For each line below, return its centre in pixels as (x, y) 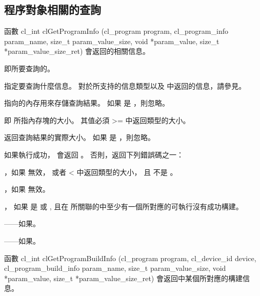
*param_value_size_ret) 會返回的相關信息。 (77, 51)
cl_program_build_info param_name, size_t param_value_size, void (115, 268)
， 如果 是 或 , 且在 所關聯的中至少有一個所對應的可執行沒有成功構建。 (124, 206)
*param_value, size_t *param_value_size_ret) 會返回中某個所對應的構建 (123, 278)
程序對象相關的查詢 (53, 9)
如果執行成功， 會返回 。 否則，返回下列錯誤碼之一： (94, 154)
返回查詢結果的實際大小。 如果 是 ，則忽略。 (79, 137)
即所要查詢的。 (29, 68)
